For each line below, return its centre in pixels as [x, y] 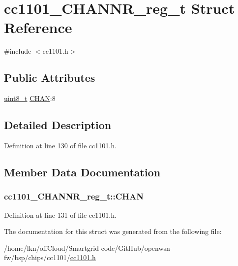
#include [18, 51]
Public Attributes [50, 78]
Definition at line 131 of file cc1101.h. [60, 215]
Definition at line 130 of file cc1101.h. [60, 145]
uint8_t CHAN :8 [30, 98]
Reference [38, 27]
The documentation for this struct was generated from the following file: [113, 231]
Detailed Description [58, 125]
